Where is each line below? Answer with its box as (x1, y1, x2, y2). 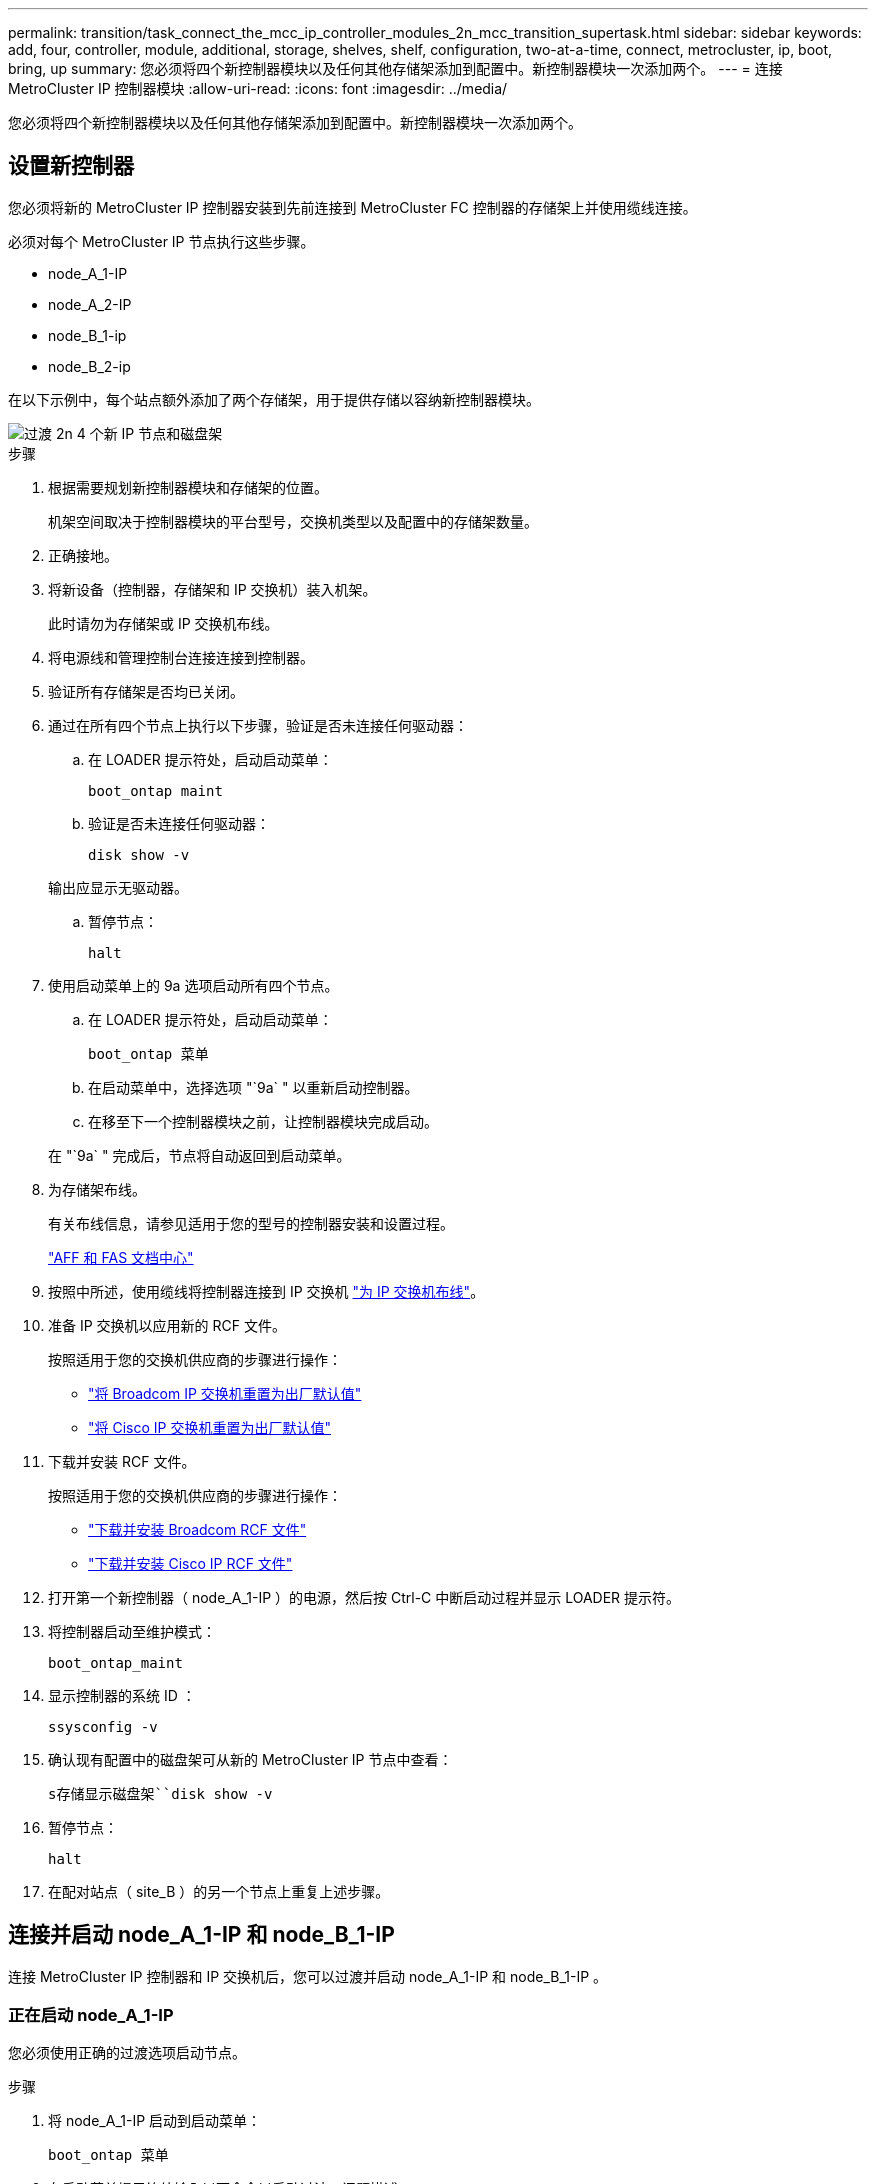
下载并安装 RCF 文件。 (48, 1452, 196, 1470)
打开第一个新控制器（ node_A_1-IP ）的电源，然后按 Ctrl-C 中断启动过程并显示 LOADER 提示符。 (48, 1588, 681, 1606)
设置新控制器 (8, 153, 134, 179)
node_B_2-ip (48, 357, 131, 375)
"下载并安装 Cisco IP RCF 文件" (88, 1554, 293, 1572)
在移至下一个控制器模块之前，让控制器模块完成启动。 (88, 1112, 438, 1130)
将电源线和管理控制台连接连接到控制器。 (48, 648, 314, 666)
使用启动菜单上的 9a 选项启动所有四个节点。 (48, 976, 339, 994)
